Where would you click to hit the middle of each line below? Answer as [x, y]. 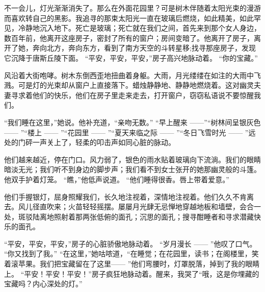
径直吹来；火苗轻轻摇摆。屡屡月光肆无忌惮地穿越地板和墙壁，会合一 [147, 206]
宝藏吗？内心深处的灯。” [43, 284]
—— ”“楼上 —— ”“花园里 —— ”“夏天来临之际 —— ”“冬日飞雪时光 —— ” [126, 132]
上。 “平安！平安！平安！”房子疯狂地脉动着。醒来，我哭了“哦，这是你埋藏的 [132, 273]
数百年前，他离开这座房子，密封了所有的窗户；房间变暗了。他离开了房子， [129, 38]
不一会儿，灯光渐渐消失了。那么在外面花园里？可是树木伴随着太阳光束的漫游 [132, 8]
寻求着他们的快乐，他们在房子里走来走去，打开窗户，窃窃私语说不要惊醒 [132, 95]
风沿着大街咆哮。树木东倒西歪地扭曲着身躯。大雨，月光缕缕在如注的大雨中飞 [132, 75]
